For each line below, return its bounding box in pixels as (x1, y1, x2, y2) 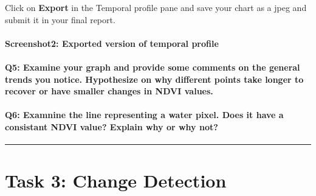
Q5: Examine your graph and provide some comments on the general (5, 60, 300, 73)
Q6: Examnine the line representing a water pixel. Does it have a (5, 108, 284, 121)
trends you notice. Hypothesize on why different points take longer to (5, 72, 304, 85)
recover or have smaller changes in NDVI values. (5, 85, 213, 97)
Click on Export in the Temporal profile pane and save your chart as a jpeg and (5, 1, 307, 13)
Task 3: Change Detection (5, 168, 227, 193)
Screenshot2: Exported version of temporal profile (5, 37, 219, 49)
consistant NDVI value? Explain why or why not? (5, 120, 218, 133)
